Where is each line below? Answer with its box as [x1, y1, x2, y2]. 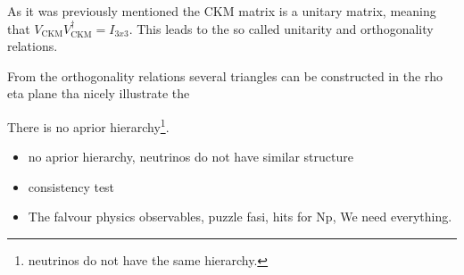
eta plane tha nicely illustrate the [7, 84, 190, 103]
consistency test [28, 177, 115, 196]
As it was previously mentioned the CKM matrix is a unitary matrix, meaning [7, 2, 436, 20]
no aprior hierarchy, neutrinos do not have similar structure [28, 147, 353, 166]
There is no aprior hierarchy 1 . [7, 114, 170, 136]
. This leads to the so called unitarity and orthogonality [128, 19, 434, 37]
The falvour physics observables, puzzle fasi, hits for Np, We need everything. [28, 207, 452, 226]
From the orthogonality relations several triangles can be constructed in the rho [7, 66, 443, 85]
